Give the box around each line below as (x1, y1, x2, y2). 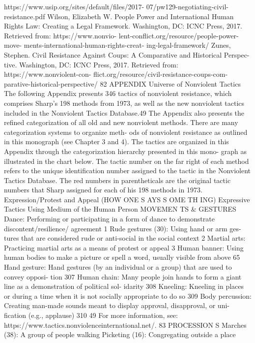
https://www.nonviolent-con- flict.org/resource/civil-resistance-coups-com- (4, 69, 228, 79)
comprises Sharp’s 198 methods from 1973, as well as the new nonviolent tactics (4, 97, 245, 108)
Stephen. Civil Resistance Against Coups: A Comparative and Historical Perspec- (4, 49, 250, 60)
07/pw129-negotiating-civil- (146, 1, 229, 11)
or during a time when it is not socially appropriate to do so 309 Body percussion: (4, 290, 252, 301)
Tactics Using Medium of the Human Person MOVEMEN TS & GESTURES (4, 204, 236, 214)
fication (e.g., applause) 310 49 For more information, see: (4, 310, 178, 320)
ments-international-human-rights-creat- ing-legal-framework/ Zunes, (24, 40, 231, 50)
